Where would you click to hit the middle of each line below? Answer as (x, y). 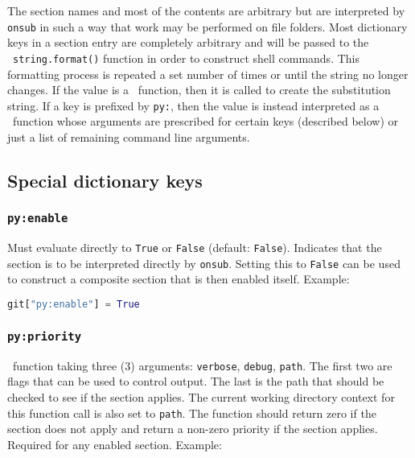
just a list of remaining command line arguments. (129, 136)
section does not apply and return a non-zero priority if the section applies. (193, 429)
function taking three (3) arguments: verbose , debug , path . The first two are (202, 365)
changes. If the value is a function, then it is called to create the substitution (199, 90)
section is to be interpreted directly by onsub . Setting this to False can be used (204, 263)
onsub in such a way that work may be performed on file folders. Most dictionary (207, 26)
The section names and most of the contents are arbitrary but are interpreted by (206, 10)
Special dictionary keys (105, 180)
